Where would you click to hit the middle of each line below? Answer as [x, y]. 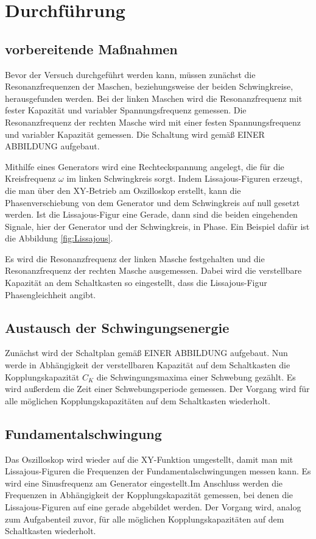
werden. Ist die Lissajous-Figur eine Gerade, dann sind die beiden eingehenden [151, 214]
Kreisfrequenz [30, 178]
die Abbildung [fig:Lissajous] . [59, 238]
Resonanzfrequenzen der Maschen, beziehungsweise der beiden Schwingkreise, [149, 86]
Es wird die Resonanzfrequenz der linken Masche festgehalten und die [135, 258]
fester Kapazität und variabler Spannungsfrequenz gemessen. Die [126, 110]
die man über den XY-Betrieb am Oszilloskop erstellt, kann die [123, 190]
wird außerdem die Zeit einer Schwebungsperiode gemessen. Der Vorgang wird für [157, 389]
